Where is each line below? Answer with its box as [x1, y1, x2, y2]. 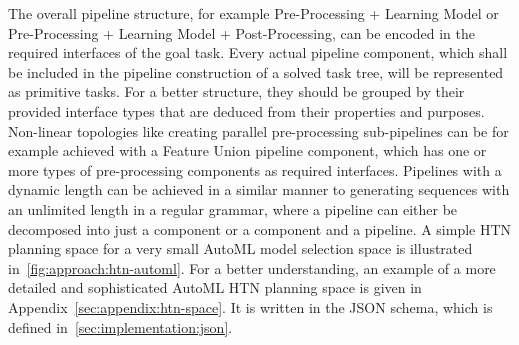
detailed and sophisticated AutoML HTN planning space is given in [8, 277, 422, 298]
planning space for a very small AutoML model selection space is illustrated [8, 238, 473, 259]
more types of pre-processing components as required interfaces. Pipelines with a [8, 159, 502, 180]
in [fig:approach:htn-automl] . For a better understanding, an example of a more [8, 257, 496, 278]
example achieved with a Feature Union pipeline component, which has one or [8, 140, 487, 161]
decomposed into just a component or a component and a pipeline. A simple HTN [8, 218, 512, 239]
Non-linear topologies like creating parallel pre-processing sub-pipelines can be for [8, 120, 509, 141]
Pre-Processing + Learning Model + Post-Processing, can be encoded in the [8, 22, 476, 43]
